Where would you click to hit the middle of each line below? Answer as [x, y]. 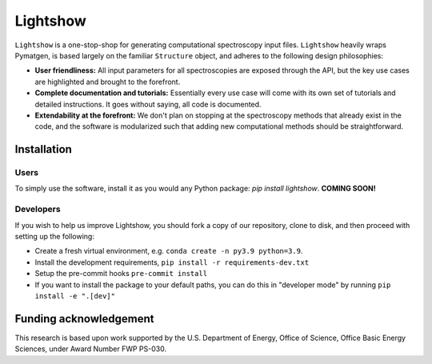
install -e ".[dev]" [75, 296]
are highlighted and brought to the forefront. [108, 82]
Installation [43, 149]
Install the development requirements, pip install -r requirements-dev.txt [172, 262]
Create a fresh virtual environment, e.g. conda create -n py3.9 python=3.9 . [169, 251]
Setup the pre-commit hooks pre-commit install [121, 274]
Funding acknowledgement [84, 319]
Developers [38, 210]
